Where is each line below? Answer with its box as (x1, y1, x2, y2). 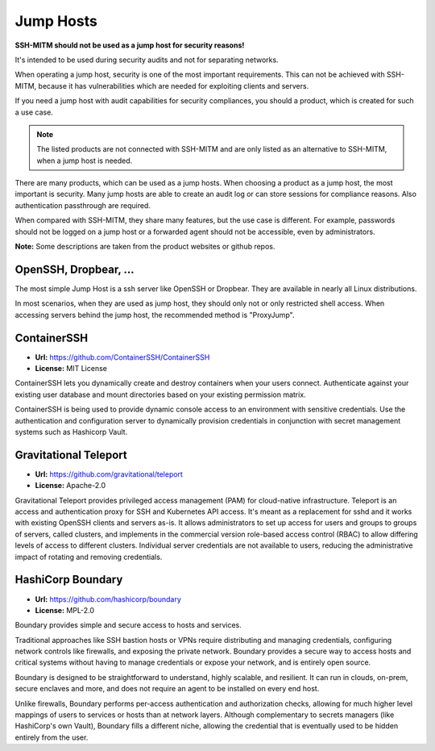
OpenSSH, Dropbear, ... (14, 262, 135, 276)
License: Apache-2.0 (35, 481, 106, 490)
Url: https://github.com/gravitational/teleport (35, 469, 183, 479)
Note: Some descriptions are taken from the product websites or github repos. (14, 242, 275, 252)
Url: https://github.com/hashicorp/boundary (35, 594, 181, 604)
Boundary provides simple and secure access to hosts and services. (14, 620, 242, 630)
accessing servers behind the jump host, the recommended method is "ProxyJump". (14, 310, 295, 319)
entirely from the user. (14, 732, 89, 742)
